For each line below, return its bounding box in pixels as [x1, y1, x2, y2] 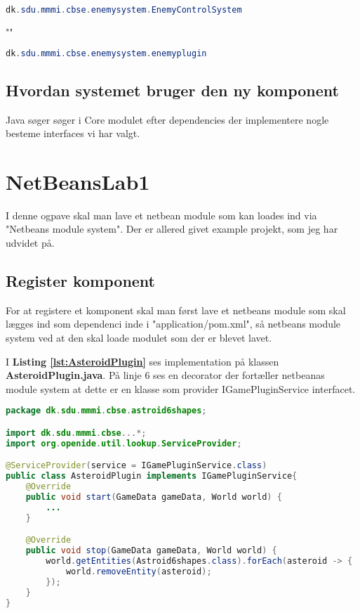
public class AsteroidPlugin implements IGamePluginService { [6, 471, 298, 482]
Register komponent [6, 270, 156, 292]
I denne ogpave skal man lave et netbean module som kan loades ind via [6, 207, 317, 222]
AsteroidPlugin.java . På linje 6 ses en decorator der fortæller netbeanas [6, 368, 325, 382]
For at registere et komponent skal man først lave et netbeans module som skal [6, 302, 346, 317]
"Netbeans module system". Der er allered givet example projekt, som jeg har [6, 221, 338, 236]
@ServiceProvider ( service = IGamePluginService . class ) [6, 460, 267, 471]
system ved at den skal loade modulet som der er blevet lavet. [6, 330, 272, 345]
